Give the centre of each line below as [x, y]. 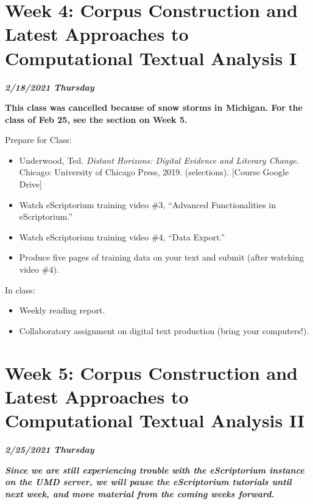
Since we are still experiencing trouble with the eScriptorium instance [155, 470]
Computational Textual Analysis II [155, 420]
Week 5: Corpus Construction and [152, 372]
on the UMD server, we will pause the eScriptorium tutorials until [148, 482]
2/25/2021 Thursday [50, 449]
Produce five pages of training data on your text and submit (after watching [162, 257]
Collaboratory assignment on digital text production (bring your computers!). [164, 330]
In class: [20, 289]
